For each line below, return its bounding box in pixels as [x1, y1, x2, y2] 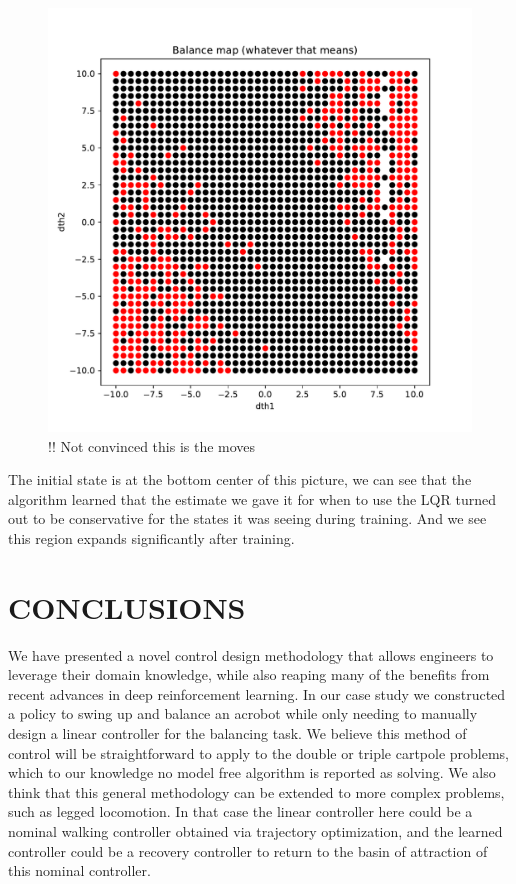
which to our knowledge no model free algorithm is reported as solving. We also [8, 762, 496, 783]
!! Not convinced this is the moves [48, 435, 256, 456]
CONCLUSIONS [8, 586, 246, 627]
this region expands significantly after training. [8, 527, 295, 548]
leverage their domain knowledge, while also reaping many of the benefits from [8, 664, 490, 685]
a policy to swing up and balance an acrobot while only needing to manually [8, 703, 478, 724]
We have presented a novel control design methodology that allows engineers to [8, 644, 494, 665]
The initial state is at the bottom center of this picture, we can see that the [8, 469, 472, 490]
